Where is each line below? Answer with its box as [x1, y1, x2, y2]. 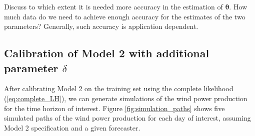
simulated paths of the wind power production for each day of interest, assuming [4, 113, 251, 123]
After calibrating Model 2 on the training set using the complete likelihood [4, 83, 233, 94]
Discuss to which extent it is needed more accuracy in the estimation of [4, 1, 223, 11]
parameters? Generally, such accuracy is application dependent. [4, 21, 198, 31]
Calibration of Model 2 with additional [4, 45, 209, 61]
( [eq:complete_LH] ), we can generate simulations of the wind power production [4, 93, 247, 103]
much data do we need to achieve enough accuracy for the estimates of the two [4, 11, 245, 21]
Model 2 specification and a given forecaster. [4, 122, 140, 133]
